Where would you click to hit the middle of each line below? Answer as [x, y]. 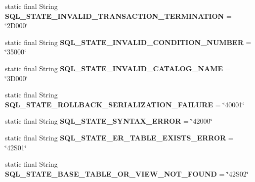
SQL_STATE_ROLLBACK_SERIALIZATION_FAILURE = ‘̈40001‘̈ [125, 104]
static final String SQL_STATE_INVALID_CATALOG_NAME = [118, 68]
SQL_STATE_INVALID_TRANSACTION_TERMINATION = [118, 16]
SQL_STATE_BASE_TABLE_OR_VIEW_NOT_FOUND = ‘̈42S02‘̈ [127, 173]
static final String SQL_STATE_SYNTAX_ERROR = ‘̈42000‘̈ [109, 121]
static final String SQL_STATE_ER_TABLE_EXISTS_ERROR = [119, 137]
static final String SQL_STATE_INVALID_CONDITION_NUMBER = [128, 42]
